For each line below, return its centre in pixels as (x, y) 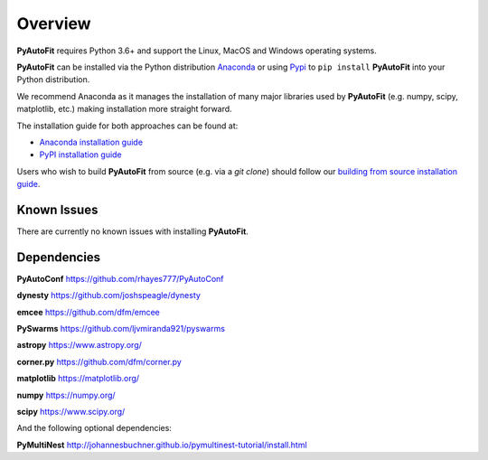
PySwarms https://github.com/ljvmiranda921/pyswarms (121, 329)
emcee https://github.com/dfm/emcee (88, 312)
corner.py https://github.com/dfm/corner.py (99, 361)
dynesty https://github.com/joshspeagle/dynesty (108, 296)
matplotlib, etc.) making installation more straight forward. (124, 109)
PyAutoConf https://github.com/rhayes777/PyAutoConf (121, 278)
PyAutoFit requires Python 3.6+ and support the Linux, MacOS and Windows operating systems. (197, 51)
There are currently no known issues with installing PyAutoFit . (132, 231)
